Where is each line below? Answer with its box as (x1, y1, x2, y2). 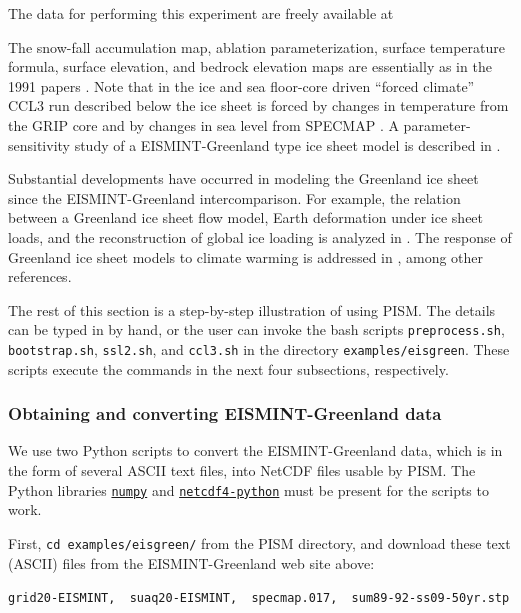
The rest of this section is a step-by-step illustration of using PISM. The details (8, 299, 496, 320)
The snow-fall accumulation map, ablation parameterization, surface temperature (8, 36, 505, 57)
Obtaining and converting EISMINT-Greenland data (8, 401, 442, 426)
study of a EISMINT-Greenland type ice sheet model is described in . (74, 134, 501, 155)
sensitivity (8, 134, 70, 155)
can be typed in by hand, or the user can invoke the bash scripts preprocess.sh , (8, 319, 505, 340)
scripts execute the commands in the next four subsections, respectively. (8, 358, 449, 379)
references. (8, 266, 72, 287)
